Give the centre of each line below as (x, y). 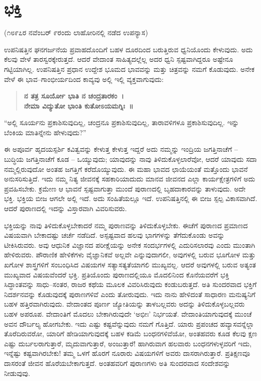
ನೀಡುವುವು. (17, 373)
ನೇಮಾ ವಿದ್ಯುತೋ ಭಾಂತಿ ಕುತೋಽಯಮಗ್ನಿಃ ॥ (79, 105)
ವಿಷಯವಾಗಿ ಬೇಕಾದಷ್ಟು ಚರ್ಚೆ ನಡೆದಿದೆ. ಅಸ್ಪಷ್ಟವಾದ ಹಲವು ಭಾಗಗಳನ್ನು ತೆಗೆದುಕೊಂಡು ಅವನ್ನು (114, 235)
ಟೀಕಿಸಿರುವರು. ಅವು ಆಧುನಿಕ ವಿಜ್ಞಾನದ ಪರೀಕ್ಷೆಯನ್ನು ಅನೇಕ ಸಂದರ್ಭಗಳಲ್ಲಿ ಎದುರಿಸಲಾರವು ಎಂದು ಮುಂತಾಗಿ (130, 245)
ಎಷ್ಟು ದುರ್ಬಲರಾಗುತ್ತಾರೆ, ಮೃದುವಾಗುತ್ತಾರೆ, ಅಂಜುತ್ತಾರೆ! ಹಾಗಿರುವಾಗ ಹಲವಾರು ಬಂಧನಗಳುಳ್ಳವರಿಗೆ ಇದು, (128, 343)
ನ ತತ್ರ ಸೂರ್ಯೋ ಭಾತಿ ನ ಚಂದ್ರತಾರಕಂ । (74, 96)
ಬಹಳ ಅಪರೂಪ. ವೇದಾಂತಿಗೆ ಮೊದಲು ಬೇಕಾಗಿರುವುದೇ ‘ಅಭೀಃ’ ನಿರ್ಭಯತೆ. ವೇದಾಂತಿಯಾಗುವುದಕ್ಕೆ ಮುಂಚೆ (128, 313)
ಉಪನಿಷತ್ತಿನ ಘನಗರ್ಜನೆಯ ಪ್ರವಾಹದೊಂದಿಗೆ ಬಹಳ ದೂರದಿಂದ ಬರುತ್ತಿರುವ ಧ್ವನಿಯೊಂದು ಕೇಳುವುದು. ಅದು (128, 49)
